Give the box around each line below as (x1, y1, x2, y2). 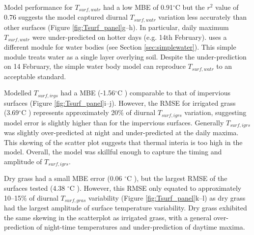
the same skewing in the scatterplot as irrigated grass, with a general (4, 212, 212, 222)
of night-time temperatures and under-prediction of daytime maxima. (36, 222, 245, 232)
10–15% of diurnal (4, 192, 58, 203)
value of (215, 2, 239, 12)
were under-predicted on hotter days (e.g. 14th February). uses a (32, 31, 227, 42)
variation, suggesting (184, 107, 247, 117)
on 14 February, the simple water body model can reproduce (4, 61, 186, 71)
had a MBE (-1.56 (60, 88, 115, 98)
